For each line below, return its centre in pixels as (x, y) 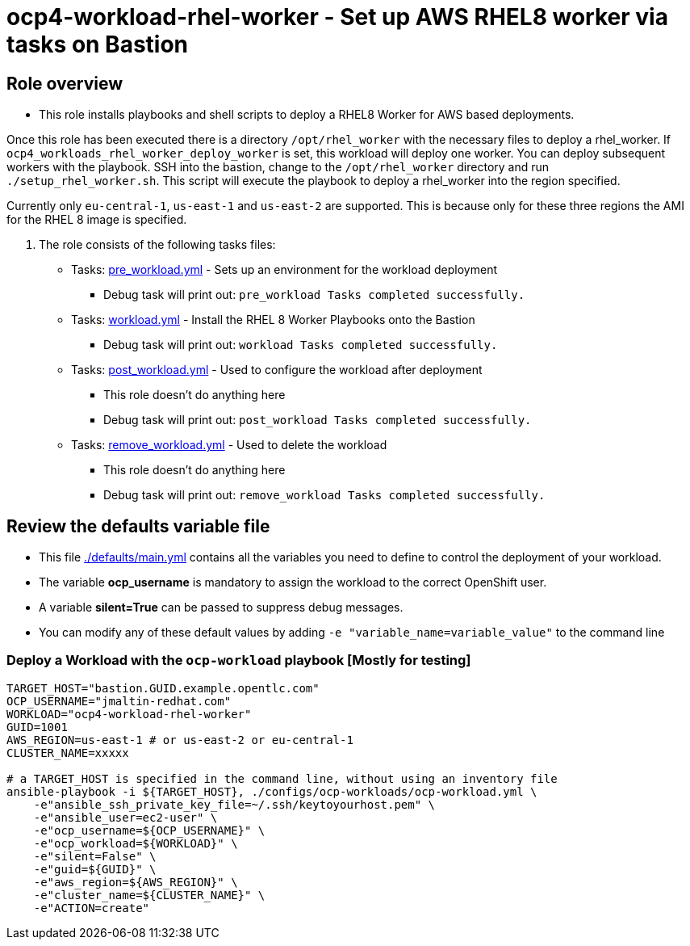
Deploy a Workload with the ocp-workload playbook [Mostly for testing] (239, 660)
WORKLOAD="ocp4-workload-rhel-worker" (129, 714)
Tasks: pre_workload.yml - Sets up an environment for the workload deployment (284, 270)
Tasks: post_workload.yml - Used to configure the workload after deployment (277, 370)
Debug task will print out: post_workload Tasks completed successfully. (318, 420)
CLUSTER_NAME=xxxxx (68, 753)
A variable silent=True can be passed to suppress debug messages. (221, 608)
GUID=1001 (37, 727)
